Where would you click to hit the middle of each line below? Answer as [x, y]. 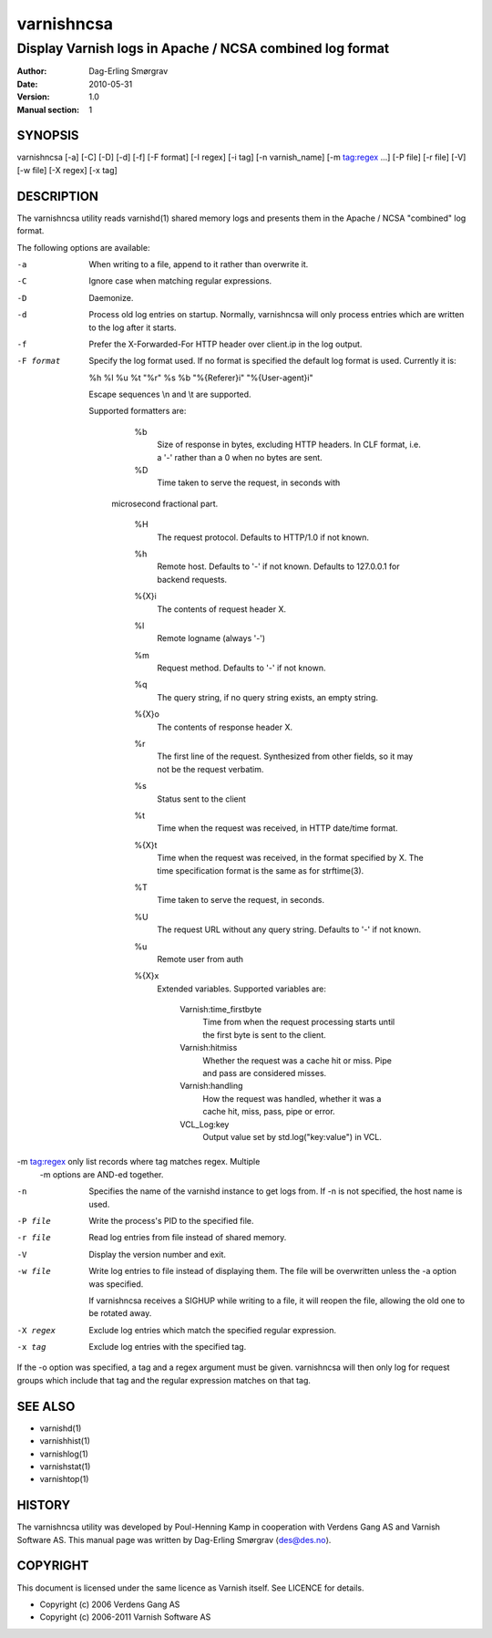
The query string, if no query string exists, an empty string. [267, 697]
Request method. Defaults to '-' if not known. [241, 668]
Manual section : [48, 109]
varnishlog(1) [64, 1454]
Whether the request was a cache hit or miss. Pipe [297, 1060]
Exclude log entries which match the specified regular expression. [213, 1330]
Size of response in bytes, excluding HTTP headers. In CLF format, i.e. [289, 445]
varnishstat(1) [65, 1466]
